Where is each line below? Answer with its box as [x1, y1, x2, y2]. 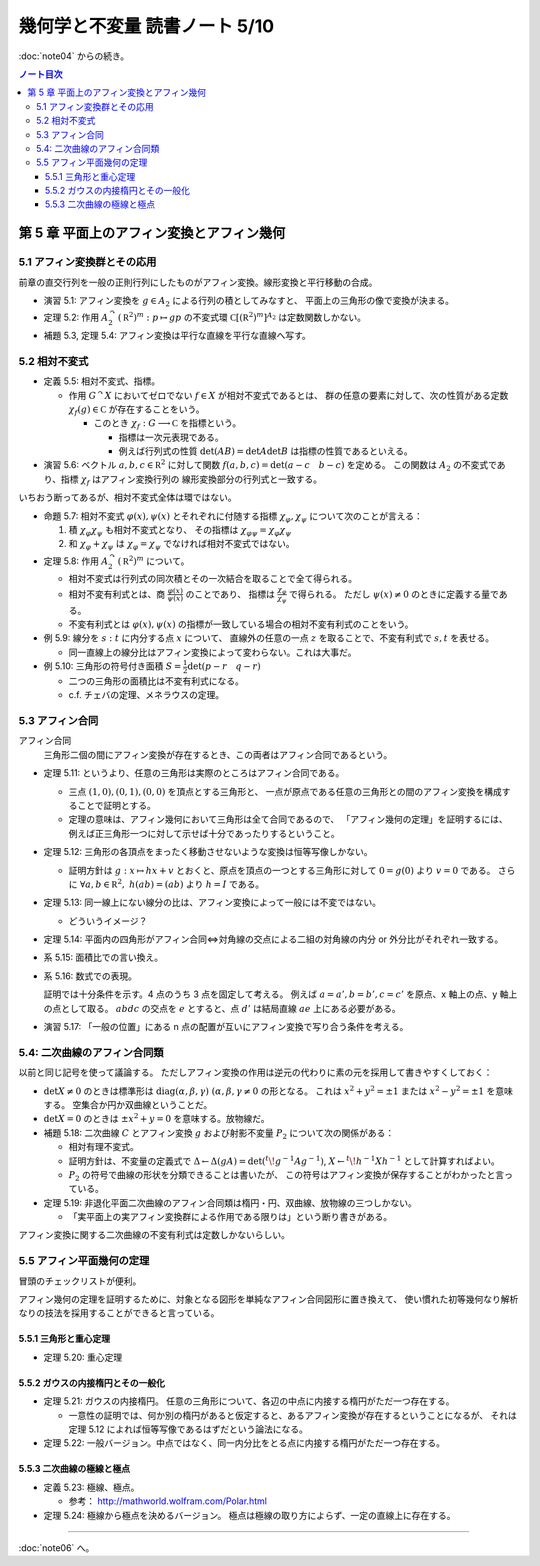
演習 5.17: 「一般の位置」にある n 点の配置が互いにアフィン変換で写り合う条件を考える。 [43, 1021, 409, 1033]
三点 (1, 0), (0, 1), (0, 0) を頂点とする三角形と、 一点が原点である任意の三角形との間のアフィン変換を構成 [68, 785, 502, 797]
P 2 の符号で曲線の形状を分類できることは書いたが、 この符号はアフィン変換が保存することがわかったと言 [68, 1168, 505, 1183]
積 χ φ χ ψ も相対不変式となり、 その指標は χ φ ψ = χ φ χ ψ [68, 524, 292, 538]
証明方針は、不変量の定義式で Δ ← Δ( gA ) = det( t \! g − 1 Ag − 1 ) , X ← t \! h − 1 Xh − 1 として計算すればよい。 [68, 1153, 500, 1167]
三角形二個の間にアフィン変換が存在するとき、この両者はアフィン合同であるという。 [43, 748, 393, 760]
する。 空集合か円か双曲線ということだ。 [43, 1098, 213, 1110]
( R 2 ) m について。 [117, 553, 190, 567]
